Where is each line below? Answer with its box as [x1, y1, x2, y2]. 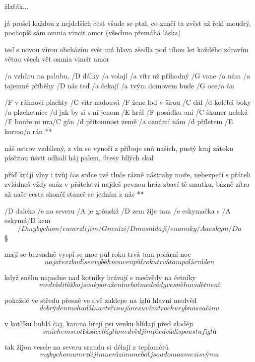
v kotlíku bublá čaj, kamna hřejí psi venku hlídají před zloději [4, 318, 193, 329]
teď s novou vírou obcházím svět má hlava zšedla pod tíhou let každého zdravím [4, 44, 249, 54]
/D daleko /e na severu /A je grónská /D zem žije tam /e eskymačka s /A [4, 205, 231, 216]
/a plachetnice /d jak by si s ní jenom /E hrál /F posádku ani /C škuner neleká [4, 106, 248, 117]
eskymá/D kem [4, 215, 51, 225]
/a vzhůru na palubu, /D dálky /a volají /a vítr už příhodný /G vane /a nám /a [4, 70, 251, 80]
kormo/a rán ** [4, 126, 52, 136]
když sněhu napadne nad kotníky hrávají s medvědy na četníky [4, 272, 196, 282]
